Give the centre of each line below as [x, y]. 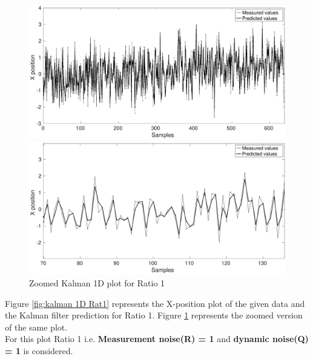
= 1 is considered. [39, 350]
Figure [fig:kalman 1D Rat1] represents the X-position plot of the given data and [155, 303]
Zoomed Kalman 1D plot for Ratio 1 [97, 282]
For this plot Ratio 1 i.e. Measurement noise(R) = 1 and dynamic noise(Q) [157, 339]
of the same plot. [36, 327]
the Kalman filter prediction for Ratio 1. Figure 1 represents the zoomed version [154, 315]
